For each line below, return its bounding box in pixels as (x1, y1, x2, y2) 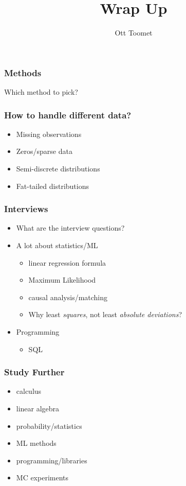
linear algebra (16, 403, 60, 413)
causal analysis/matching (28, 291, 108, 302)
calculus (16, 386, 42, 396)
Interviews (4, 202, 48, 215)
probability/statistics (16, 420, 82, 431)
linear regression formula (28, 257, 106, 268)
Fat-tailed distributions (16, 180, 89, 191)
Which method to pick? (4, 86, 78, 97)
